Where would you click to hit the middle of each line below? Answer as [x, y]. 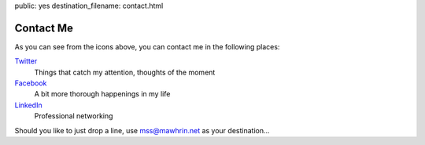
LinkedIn [28, 105]
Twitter [26, 61]
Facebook [31, 83]
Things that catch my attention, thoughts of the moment [125, 72]
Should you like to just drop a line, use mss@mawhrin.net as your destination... [142, 130]
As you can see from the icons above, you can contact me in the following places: [147, 46]
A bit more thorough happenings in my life [102, 94]
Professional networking [74, 116]
